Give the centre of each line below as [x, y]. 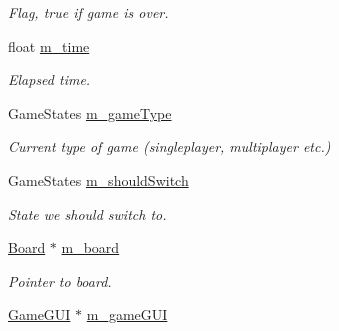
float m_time [49, 45]
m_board [90, 247]
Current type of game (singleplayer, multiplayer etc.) [169, 146]
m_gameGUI [127, 314]
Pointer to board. [60, 280]
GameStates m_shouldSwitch [98, 179]
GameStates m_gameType [90, 112]
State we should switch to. [87, 213]
